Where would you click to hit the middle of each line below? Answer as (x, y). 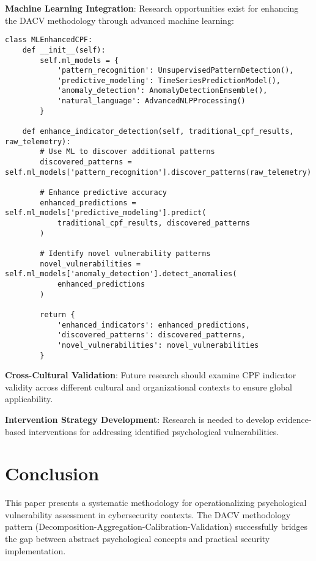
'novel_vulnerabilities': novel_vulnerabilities (158, 345)
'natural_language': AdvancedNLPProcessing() (151, 101)
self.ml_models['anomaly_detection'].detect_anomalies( (121, 274)
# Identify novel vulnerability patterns (125, 253)
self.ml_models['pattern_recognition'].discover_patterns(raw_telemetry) (158, 172)
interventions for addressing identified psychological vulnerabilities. (154, 431)
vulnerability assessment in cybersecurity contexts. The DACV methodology (148, 514)
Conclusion (52, 473)
